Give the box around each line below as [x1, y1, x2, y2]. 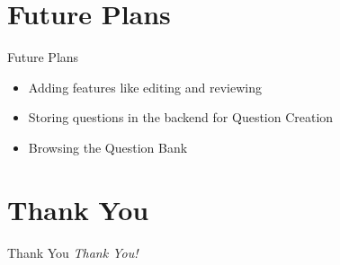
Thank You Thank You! [7, 243, 139, 261]
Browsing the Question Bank [28, 137, 188, 156]
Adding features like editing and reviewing [28, 77, 262, 96]
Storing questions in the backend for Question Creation [28, 108, 334, 127]
